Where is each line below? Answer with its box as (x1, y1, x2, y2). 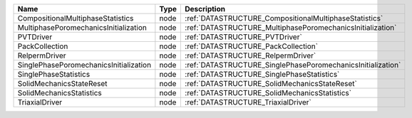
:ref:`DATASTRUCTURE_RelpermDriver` (185, 50, 316, 60)
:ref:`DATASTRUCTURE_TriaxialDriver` (185, 97, 311, 107)
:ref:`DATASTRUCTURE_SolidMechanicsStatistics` (185, 88, 352, 97)
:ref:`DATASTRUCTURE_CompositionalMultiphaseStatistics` (185, 14, 383, 23)
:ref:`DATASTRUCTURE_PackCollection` (185, 41, 319, 51)
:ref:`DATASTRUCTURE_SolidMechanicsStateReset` (185, 79, 358, 88)
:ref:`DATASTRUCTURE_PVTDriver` (185, 32, 302, 42)
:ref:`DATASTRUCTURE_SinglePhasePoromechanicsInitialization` (185, 60, 401, 70)
